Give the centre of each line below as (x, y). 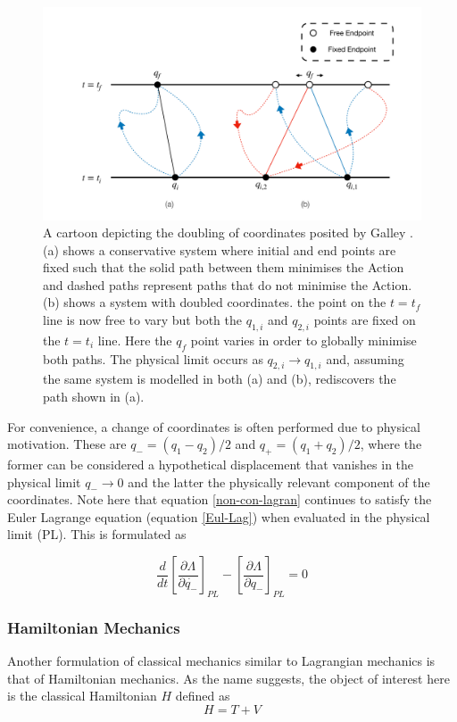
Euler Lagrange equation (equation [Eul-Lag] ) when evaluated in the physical (219, 516)
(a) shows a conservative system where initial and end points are (220, 249)
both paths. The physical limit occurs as (153, 358)
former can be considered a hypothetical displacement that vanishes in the (211, 465)
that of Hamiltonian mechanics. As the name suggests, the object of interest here (228, 678)
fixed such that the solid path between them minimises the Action (224, 267)
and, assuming (365, 358)
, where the (391, 444)
